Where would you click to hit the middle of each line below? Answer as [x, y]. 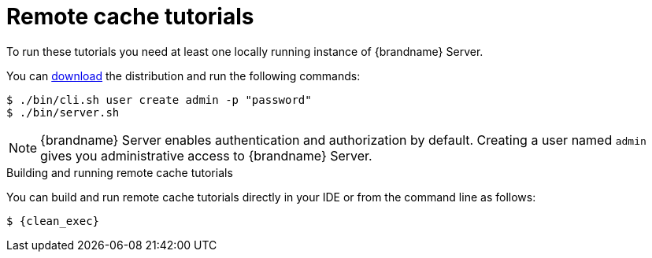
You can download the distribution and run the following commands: [183, 76]
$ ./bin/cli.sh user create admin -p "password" [159, 100]
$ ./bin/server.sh [63, 112]
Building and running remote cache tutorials [120, 172]
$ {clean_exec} [53, 221]
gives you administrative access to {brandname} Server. [206, 155]
